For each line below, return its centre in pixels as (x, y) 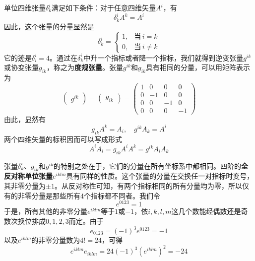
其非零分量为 (25, 186)
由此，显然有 (25, 119)
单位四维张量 (25, 7)
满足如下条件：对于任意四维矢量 (104, 7)
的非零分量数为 (56, 240)
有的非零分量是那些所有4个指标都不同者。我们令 (82, 195)
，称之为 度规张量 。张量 (85, 67)
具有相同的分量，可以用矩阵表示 (198, 67)
